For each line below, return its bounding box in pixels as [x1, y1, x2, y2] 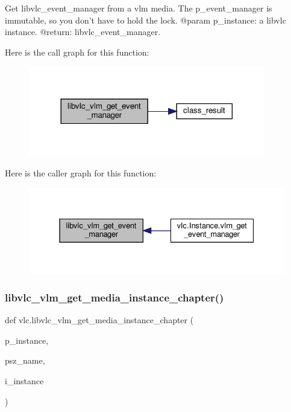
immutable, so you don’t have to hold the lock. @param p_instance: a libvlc [5, 13, 286, 26]
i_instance [5, 375, 44, 387]
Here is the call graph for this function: [5, 45, 149, 58]
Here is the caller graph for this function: [5, 167, 157, 179]
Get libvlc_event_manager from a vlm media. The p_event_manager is [5, 2, 272, 14]
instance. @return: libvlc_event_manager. [5, 25, 161, 38]
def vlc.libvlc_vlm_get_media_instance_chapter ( [5, 314, 194, 326]
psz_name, [5, 354, 45, 367]
